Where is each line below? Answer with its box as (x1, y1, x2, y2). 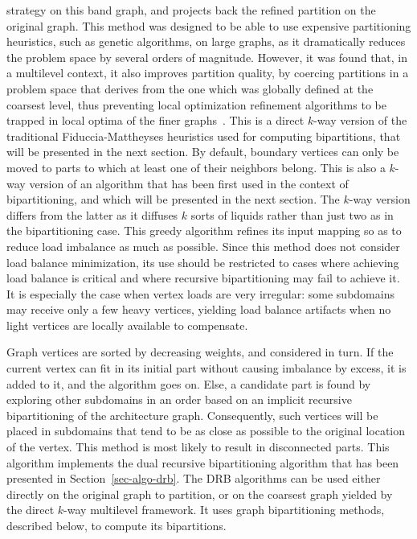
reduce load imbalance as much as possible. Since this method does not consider (6, 237, 400, 254)
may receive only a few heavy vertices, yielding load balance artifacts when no (6, 301, 391, 318)
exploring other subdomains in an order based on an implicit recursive (6, 391, 352, 408)
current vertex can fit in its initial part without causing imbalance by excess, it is (6, 360, 407, 376)
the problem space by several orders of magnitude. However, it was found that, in (6, 48, 408, 65)
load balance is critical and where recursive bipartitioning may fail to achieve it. (6, 269, 400, 286)
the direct (6, 501, 55, 518)
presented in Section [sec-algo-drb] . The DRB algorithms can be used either (6, 470, 381, 487)
